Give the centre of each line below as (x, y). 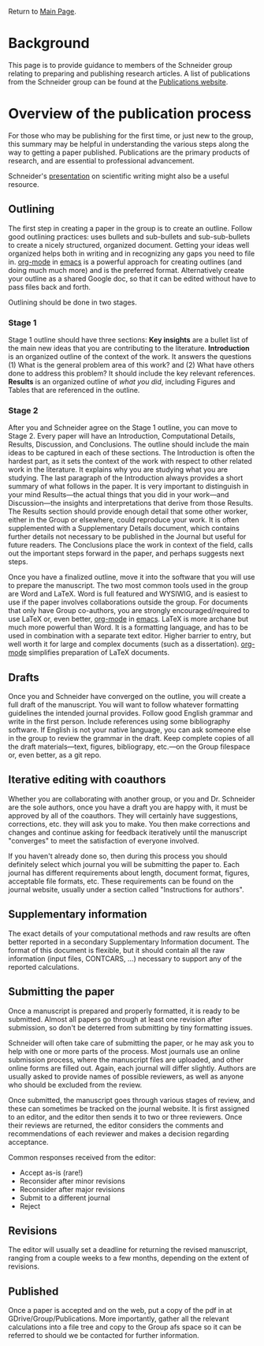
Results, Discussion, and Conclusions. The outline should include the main (129, 444)
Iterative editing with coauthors (87, 780)
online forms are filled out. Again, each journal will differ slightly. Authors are (132, 1067)
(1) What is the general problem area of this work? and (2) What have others (131, 365)
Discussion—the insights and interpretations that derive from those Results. (131, 503)
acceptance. (28, 1142)
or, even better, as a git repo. (55, 755)
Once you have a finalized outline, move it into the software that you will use (132, 577)
